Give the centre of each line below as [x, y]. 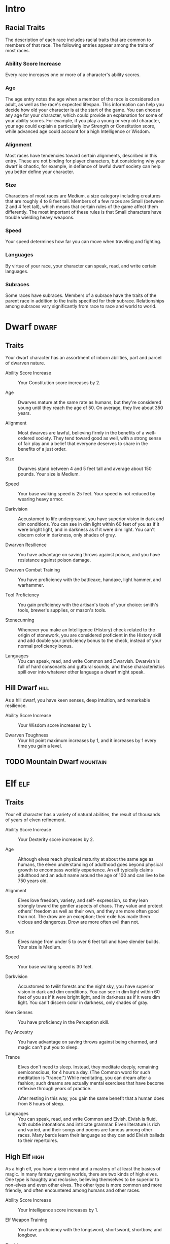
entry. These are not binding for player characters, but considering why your [85, 161]
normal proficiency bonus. [45, 646]
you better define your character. [40, 172]
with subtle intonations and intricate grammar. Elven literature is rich [89, 1124]
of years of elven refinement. [36, 820]
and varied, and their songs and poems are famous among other [85, 1130]
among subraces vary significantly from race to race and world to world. [81, 306]
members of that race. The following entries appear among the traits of [79, 45]
